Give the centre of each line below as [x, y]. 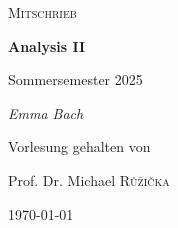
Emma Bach [46, 112]
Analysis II [47, 45]
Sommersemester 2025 [75, 79]
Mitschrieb [42, 12]
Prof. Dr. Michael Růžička [89, 179]
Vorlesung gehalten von [79, 146]
